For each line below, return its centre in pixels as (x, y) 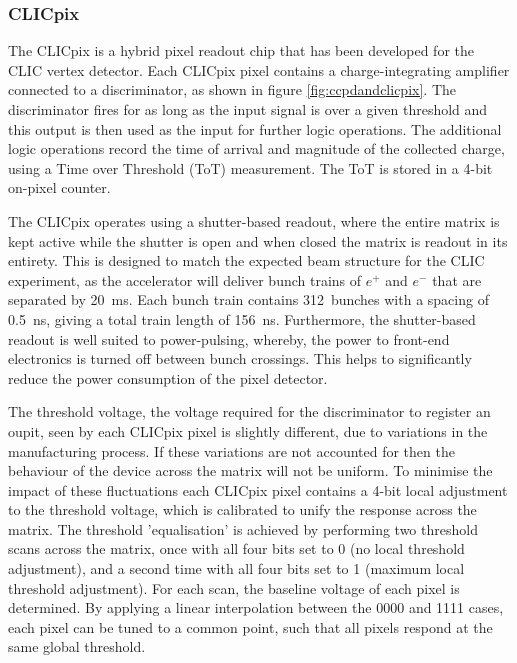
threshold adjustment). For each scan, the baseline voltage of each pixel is (234, 587)
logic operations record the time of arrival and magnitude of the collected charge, (256, 148)
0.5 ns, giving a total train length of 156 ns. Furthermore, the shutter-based (242, 318)
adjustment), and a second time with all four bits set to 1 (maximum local (236, 568)
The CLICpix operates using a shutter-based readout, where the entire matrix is (254, 220)
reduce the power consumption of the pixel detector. (168, 377)
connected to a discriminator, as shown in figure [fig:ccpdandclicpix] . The (232, 89)
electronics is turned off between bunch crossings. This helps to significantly (240, 358)
